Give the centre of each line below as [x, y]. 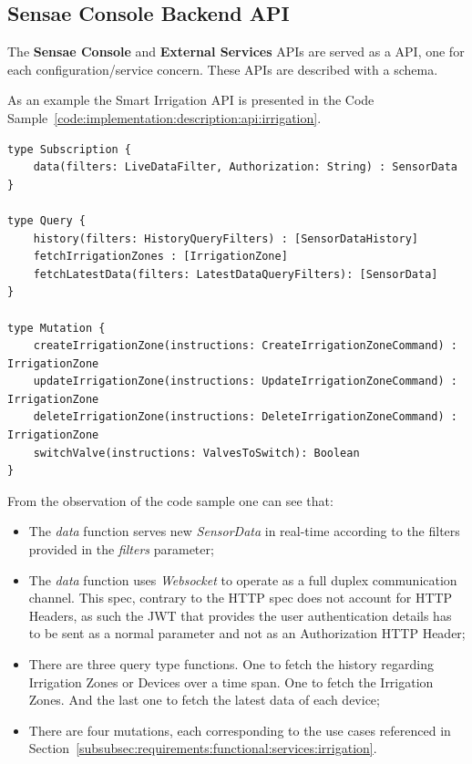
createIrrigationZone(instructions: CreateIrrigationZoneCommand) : [245, 346]
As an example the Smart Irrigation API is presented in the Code [191, 100]
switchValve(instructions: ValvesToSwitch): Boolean [196, 453]
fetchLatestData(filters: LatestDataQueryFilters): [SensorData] [236, 274]
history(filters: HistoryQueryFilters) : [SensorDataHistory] [226, 238]
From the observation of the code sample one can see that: [170, 500]
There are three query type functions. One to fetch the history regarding [231, 664]
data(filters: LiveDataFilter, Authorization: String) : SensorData [245, 167]
